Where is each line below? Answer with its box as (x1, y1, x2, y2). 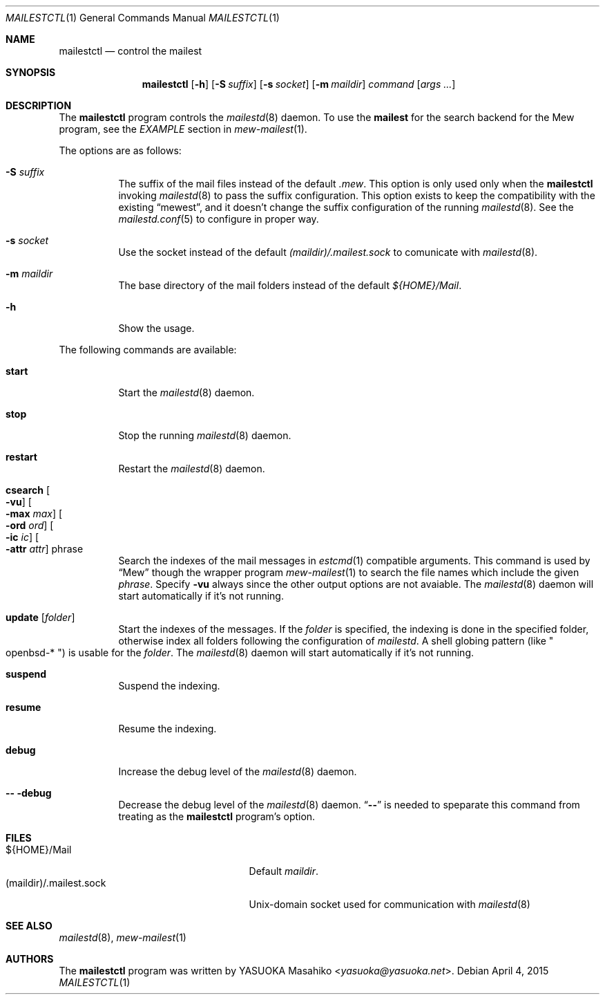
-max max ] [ (6, 508, 63, 519)
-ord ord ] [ (6, 519, 54, 531)
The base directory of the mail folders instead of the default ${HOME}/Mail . (118, 279, 462, 291)
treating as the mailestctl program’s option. (118, 811, 316, 822)
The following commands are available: (59, 344, 237, 355)
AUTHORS (6, 953, 54, 965)
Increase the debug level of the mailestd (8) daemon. (118, 766, 357, 777)
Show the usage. (118, 322, 195, 334)
